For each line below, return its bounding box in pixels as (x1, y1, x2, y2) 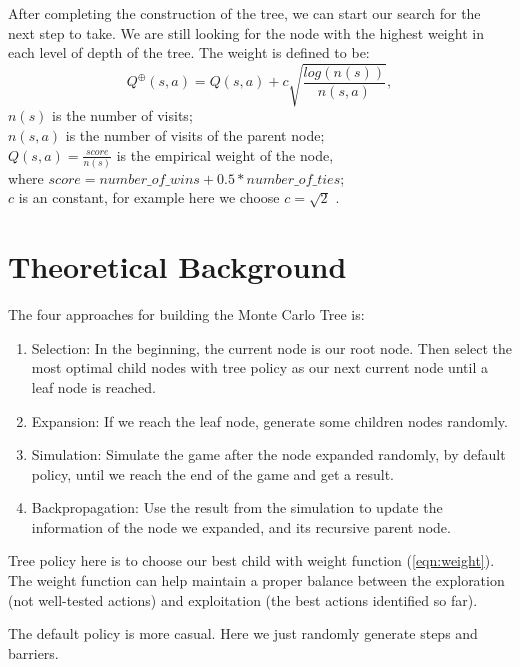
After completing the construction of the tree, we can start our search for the (8, 3, 481, 23)
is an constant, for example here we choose (18, 187, 280, 208)
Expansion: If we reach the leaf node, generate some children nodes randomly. (31, 410, 508, 431)
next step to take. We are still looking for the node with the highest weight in (8, 22, 484, 43)
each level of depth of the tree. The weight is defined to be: (8, 42, 370, 63)
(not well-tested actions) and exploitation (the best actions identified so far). (8, 589, 478, 610)
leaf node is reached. (31, 376, 156, 397)
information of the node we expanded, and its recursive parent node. (31, 516, 451, 537)
